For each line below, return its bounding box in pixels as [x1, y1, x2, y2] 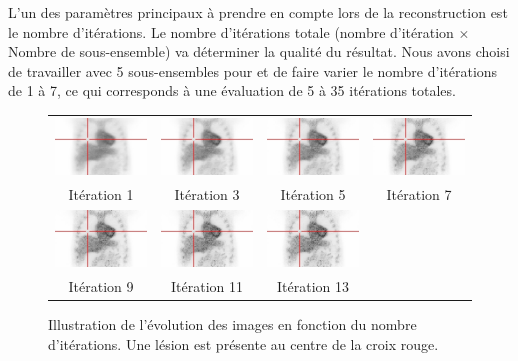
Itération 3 [174, 183, 240, 204]
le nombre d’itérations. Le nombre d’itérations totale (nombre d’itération [8, 21, 454, 42]
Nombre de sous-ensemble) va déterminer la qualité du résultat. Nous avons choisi [8, 41, 510, 62]
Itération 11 [171, 276, 243, 297]
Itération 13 [277, 276, 349, 297]
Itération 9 [68, 276, 134, 297]
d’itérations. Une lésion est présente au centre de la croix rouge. [48, 333, 439, 354]
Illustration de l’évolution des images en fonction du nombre [48, 314, 417, 335]
